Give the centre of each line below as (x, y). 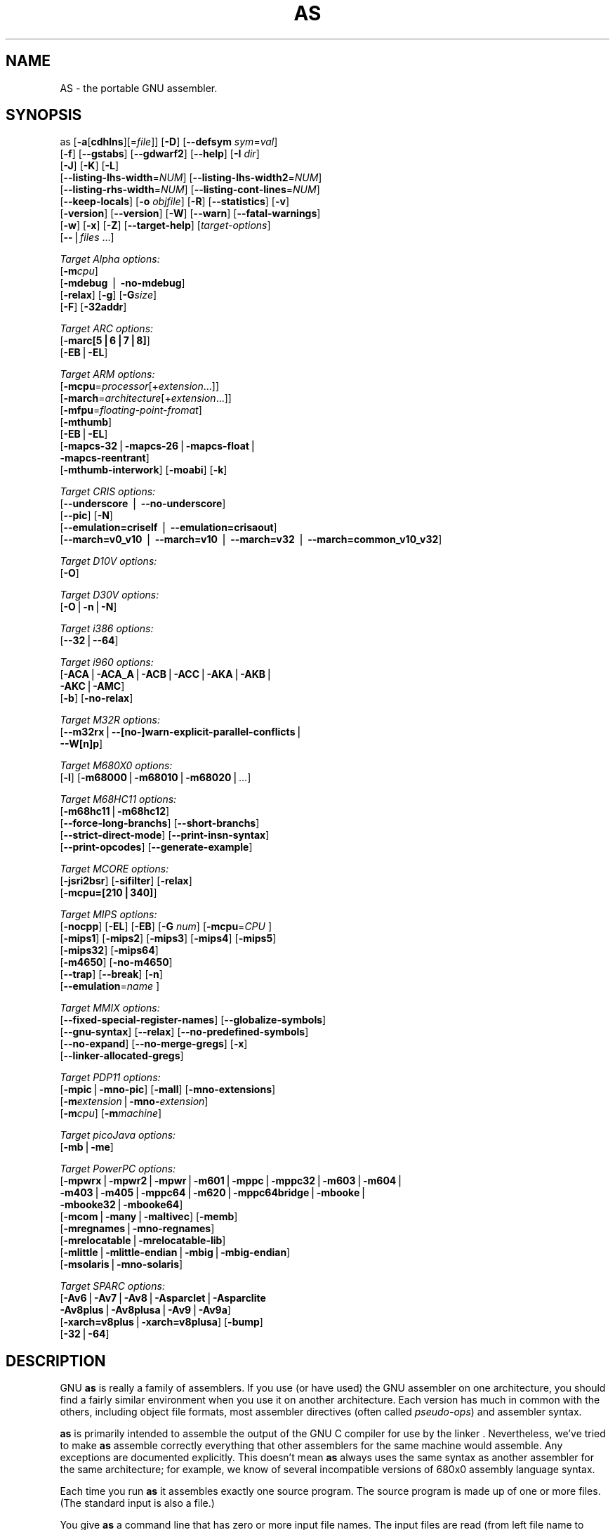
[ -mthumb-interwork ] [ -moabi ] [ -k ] (144, 470)
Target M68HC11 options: (118, 799)
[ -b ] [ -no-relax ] (97, 698)
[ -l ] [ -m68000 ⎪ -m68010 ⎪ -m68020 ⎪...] (156, 778)
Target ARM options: (107, 374)
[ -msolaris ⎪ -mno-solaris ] (121, 1264)
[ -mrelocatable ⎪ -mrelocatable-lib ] (143, 1241)
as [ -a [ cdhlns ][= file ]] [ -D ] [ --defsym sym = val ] (169, 142)
